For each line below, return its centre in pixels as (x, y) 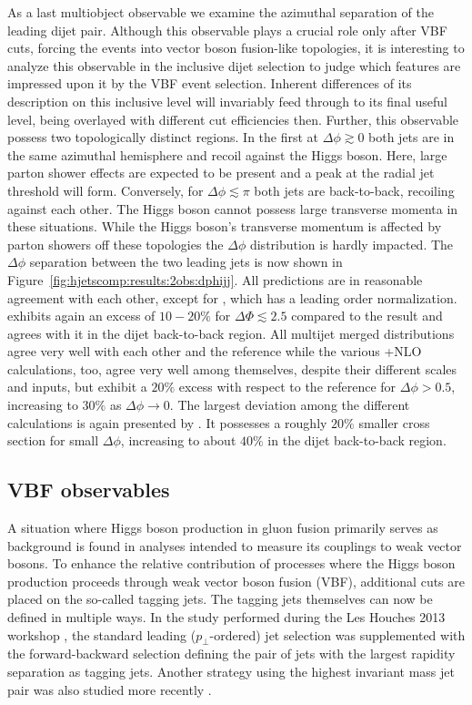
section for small (53, 440)
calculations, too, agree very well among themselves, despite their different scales (232, 368)
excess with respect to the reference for (287, 387)
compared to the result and (367, 316)
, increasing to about (178, 440)
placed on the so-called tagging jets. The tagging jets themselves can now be (220, 599)
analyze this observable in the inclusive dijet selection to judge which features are (234, 65)
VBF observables (89, 490)
